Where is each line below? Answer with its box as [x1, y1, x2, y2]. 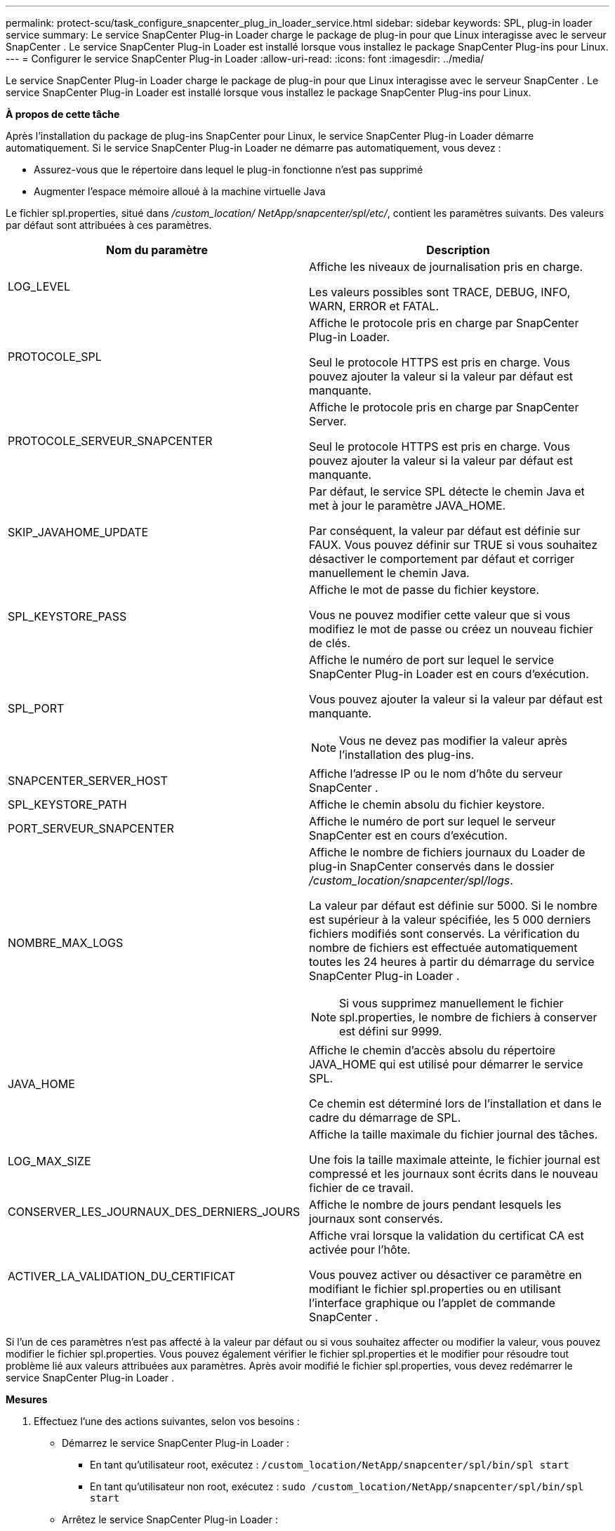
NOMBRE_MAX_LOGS [8, 936, 124, 950]
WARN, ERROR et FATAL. [309, 299, 439, 313]
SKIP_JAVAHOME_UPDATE [8, 525, 149, 539]
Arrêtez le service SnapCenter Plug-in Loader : [62, 1513, 278, 1525]
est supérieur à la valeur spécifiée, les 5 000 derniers [309, 913, 591, 927]
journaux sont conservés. [309, 1212, 443, 1226]
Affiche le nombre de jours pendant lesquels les [309, 1198, 562, 1212]
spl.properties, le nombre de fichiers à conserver [339, 1010, 597, 1024]
